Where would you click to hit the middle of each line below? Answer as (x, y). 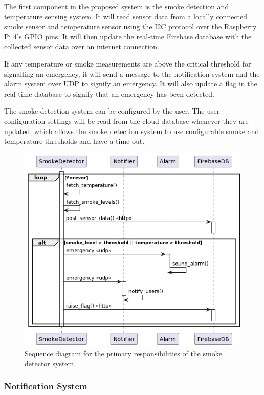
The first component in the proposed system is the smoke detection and (117, 6)
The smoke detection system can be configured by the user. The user (112, 111)
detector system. (50, 363)
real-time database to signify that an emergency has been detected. (109, 93)
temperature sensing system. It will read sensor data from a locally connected (126, 16)
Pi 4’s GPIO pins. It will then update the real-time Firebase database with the (128, 36)
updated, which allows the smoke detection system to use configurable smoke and (132, 131)
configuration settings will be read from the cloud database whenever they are (126, 120)
